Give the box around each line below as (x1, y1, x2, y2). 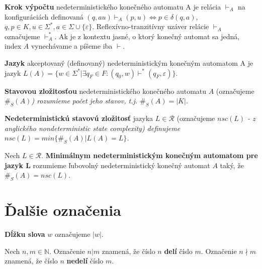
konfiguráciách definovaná (5, 11, 83, 22)
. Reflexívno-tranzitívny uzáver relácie (92, 21, 209, 32)
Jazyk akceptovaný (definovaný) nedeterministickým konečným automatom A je (5, 57, 253, 68)
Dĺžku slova (5, 229, 45, 239)
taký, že (220, 160, 244, 170)
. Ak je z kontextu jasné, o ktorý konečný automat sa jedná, (54, 31, 240, 41)
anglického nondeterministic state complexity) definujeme (5, 122, 181, 133)
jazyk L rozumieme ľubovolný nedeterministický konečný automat (5, 160, 210, 170)
